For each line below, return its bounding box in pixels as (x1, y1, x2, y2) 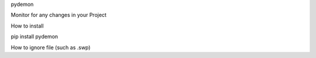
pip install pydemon (11, 33, 59, 40)
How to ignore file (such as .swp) (11, 44, 91, 51)
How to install (11, 22, 44, 29)
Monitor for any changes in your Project (11, 12, 107, 19)
